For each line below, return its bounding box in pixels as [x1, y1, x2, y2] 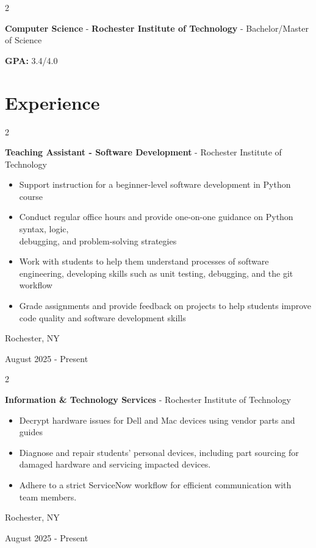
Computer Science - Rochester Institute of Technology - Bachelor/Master [5, 21, 309, 34]
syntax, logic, [19, 222, 69, 235]
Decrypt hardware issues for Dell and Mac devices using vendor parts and [19, 413, 295, 426]
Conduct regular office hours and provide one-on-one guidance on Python [19, 210, 293, 223]
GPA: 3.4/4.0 [5, 54, 58, 66]
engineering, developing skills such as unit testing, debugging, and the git [19, 266, 293, 279]
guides [19, 425, 43, 438]
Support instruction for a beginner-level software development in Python [19, 178, 291, 191]
